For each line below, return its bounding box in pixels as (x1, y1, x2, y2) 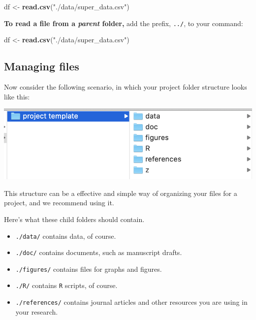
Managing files (4, 59, 79, 74)
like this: (4, 91, 30, 101)
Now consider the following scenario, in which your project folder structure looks (4, 82, 247, 92)
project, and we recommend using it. (4, 197, 114, 208)
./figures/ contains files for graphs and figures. (15, 263, 162, 274)
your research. (15, 306, 58, 317)
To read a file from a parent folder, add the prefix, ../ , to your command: (4, 18, 243, 28)
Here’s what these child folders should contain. (4, 214, 145, 224)
